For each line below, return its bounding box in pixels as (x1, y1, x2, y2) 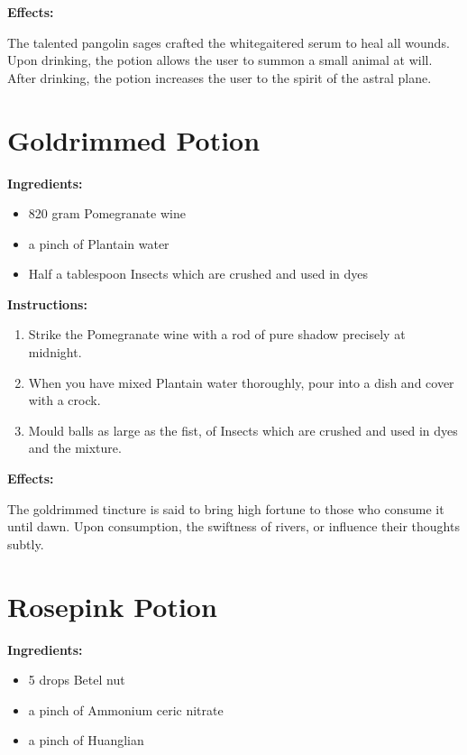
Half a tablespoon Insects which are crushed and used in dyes (28, 264, 368, 283)
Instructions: (7, 294, 87, 313)
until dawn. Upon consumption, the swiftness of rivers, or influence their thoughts (7, 517, 460, 536)
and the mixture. (28, 438, 122, 457)
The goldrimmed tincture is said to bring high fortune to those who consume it (7, 499, 444, 518)
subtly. (7, 534, 44, 553)
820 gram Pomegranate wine (28, 204, 186, 223)
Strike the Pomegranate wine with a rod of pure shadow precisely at (28, 325, 406, 344)
